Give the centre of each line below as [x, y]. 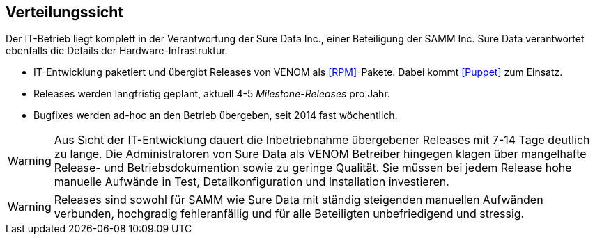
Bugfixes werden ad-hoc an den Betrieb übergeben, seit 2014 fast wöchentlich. [216, 115]
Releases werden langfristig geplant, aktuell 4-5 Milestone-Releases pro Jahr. [212, 94]
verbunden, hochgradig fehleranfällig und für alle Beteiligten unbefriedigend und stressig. [289, 214]
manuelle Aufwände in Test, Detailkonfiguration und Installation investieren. [252, 182]
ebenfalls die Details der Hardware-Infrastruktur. [117, 51]
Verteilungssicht [64, 12]
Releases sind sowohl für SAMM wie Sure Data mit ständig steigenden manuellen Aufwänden [299, 200]
